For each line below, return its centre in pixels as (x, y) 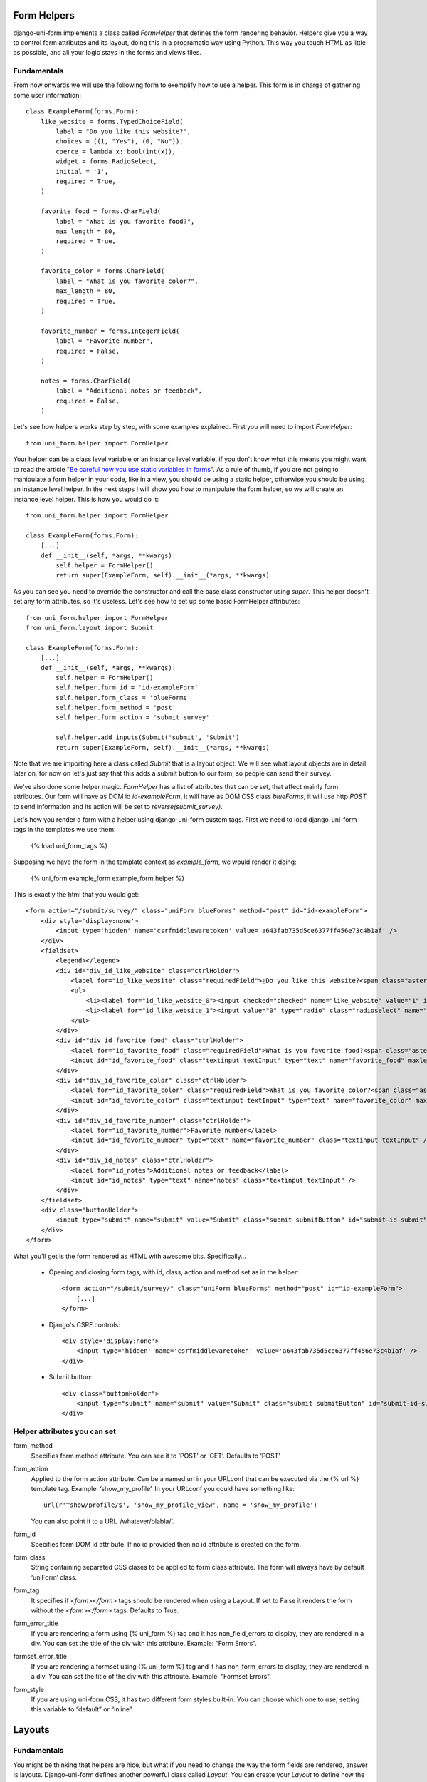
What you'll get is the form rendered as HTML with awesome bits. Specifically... (130, 1256)
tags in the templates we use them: (64, 830)
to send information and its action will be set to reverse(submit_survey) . (118, 806)
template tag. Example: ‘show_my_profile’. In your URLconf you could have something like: (163, 1489)
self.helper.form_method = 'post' (116, 708)
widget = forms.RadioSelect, (107, 161)
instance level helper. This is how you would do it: (86, 499)
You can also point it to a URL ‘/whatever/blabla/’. (102, 1521)
